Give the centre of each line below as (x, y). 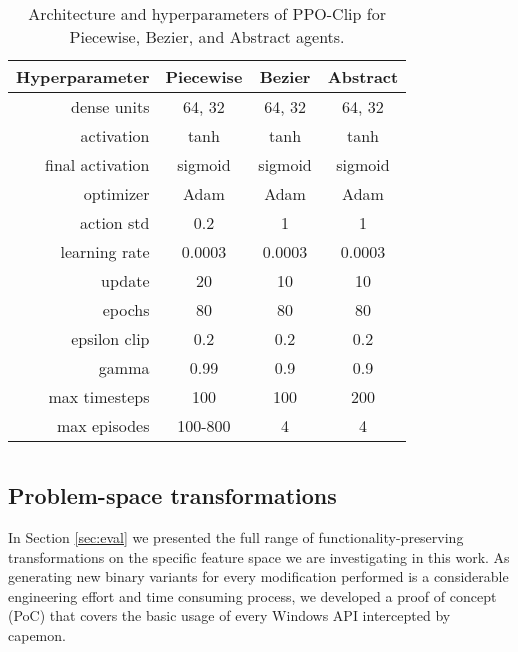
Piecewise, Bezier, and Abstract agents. (207, 36)
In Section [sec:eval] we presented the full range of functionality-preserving (236, 537)
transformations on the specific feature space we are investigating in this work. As (259, 556)
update (125, 280)
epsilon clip (110, 338)
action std (115, 222)
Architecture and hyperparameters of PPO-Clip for (207, 13)
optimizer (116, 193)
